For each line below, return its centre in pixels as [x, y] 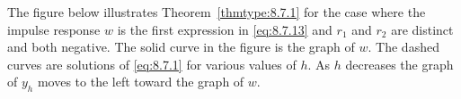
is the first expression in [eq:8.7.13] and [225, 29]
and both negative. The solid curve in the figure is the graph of [181, 47]
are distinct [422, 29]
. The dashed [403, 47]
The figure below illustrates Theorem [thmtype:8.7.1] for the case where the [217, 12]
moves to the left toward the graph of [141, 82]
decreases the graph [399, 64]
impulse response [54, 29]
